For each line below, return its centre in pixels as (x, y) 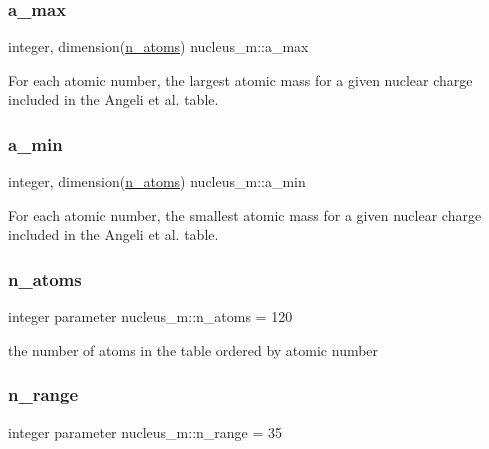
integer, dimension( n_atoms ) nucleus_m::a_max (158, 46)
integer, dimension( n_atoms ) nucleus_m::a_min (157, 181)
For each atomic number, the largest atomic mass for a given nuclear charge (240, 79)
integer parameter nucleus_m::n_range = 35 (145, 431)
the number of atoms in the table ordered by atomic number (193, 349)
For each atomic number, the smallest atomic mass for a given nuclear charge (245, 214)
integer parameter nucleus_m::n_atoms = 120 (150, 316)
